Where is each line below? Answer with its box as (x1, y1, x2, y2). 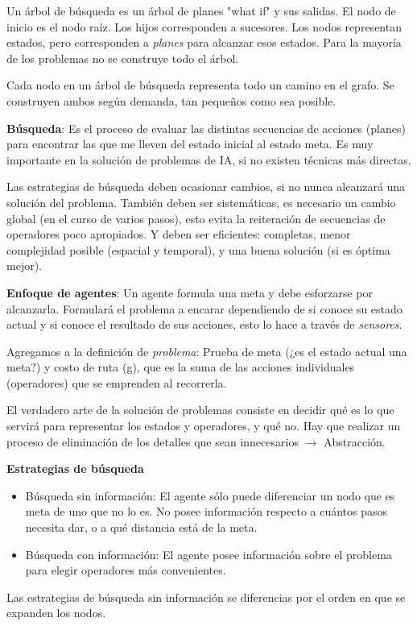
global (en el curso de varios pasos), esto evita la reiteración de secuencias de (6, 209, 386, 226)
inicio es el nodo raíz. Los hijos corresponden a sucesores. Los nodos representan (6, 18, 402, 35)
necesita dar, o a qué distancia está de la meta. (25, 519, 258, 536)
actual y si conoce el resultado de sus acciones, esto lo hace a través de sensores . (6, 316, 403, 333)
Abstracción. (324, 433, 386, 450)
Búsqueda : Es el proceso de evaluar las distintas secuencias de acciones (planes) (6, 119, 406, 136)
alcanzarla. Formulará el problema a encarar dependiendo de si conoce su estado (6, 300, 403, 317)
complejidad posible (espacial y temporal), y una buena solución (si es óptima (6, 241, 390, 258)
